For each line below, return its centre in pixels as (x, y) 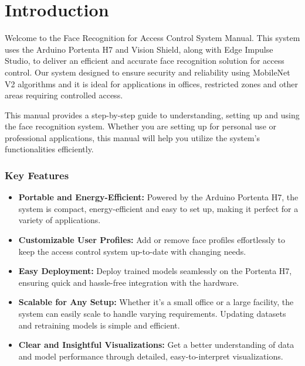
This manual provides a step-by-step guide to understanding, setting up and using (152, 114)
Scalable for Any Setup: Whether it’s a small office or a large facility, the (156, 302)
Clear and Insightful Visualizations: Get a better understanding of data (156, 345)
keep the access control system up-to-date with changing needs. (132, 251)
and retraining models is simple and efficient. (99, 325)
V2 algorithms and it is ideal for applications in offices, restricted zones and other (151, 83)
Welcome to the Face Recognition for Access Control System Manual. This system (152, 38)
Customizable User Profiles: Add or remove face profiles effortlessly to (152, 240)
